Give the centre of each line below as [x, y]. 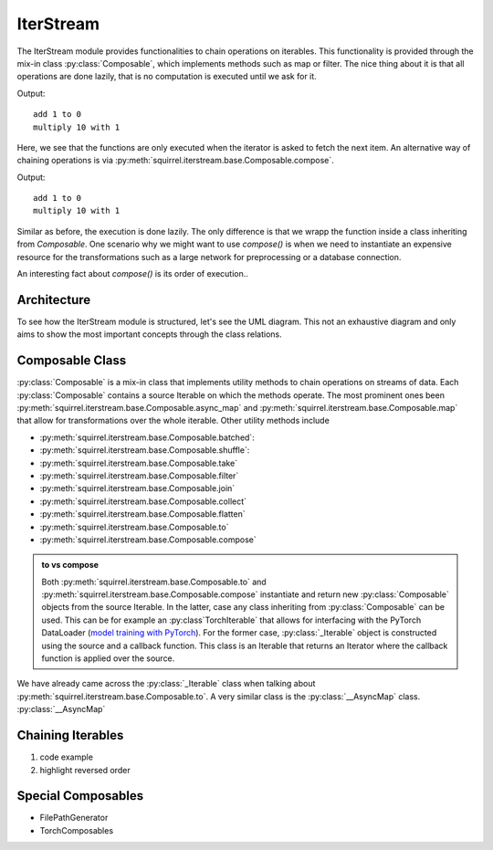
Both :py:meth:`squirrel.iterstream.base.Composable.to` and [154, 582]
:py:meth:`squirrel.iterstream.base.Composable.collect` [143, 501]
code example [66, 757]
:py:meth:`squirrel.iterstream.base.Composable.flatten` [142, 514]
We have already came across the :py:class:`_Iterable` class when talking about [166, 684]
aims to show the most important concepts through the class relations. [149, 334]
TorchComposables [77, 830]
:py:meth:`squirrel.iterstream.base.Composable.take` [138, 463]
